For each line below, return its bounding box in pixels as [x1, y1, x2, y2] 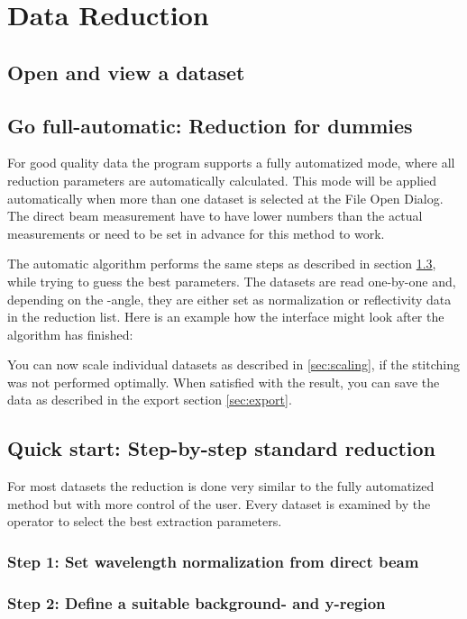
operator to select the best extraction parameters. [7, 512, 282, 531]
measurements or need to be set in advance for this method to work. [7, 223, 385, 242]
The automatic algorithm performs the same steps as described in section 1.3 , [7, 254, 436, 273]
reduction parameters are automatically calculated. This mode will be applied [7, 170, 436, 189]
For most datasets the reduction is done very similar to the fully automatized [7, 477, 435, 496]
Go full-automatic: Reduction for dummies [7, 111, 413, 139]
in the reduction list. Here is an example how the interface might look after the [7, 307, 444, 326]
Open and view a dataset [7, 58, 245, 86]
